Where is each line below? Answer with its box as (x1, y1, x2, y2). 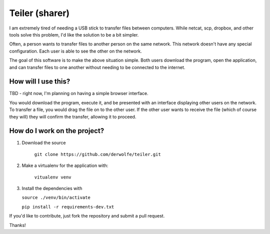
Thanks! (9, 222, 26, 228)
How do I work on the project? (9, 126, 104, 135)
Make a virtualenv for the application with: (21, 162, 108, 168)
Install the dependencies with (21, 185, 82, 191)
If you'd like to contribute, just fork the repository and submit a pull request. (9, 213, 165, 219)
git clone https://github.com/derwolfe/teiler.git (34, 151, 161, 157)
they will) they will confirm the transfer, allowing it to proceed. (9, 113, 136, 119)
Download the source (21, 140, 66, 146)
